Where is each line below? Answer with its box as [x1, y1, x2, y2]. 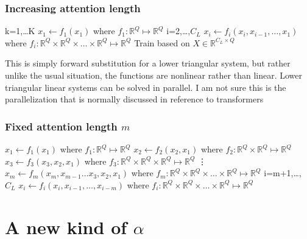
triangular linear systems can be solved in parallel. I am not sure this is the [5, 80, 286, 93]
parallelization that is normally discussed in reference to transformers [5, 93, 264, 105]
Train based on [134, 36, 190, 49]
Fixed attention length [5, 118, 118, 134]
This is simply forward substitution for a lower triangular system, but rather [5, 57, 291, 70]
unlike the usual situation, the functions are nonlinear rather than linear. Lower [5, 69, 302, 81]
